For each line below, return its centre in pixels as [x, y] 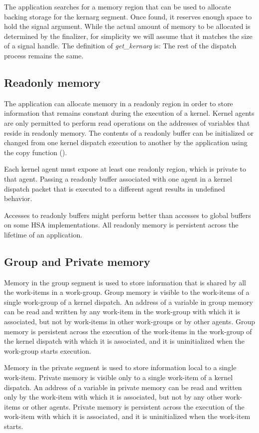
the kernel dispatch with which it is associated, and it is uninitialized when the [125, 341]
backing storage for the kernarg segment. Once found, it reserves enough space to [128, 16]
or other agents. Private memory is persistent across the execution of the [133, 406]
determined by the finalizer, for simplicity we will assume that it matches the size [128, 36]
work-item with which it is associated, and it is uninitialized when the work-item [127, 416]
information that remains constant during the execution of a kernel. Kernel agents [129, 113]
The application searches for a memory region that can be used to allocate [118, 6]
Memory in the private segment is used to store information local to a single [120, 367]
